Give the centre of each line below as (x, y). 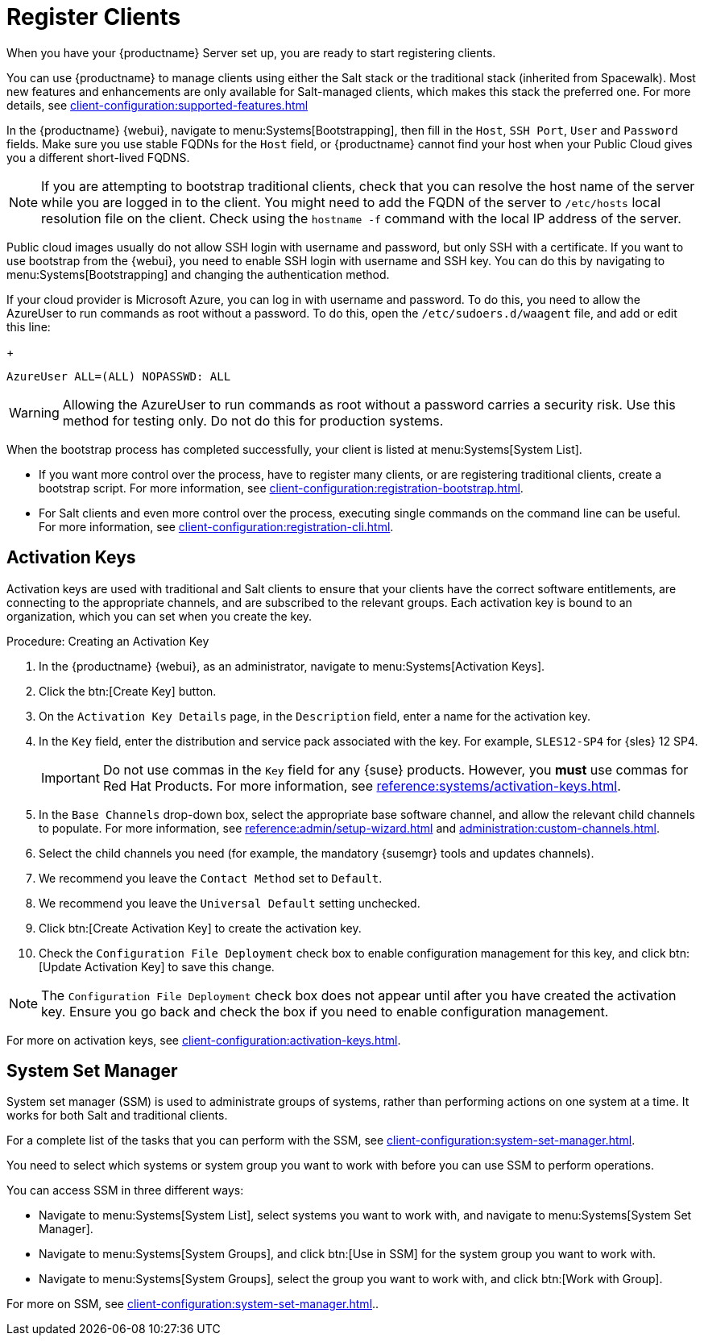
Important (70, 777)
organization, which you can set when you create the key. (159, 616)
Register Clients (94, 17)
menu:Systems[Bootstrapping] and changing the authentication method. (198, 274)
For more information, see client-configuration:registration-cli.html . (216, 526)
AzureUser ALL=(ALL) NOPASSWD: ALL (119, 376)
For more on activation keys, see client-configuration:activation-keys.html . (204, 1040)
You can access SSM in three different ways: (125, 1190)
